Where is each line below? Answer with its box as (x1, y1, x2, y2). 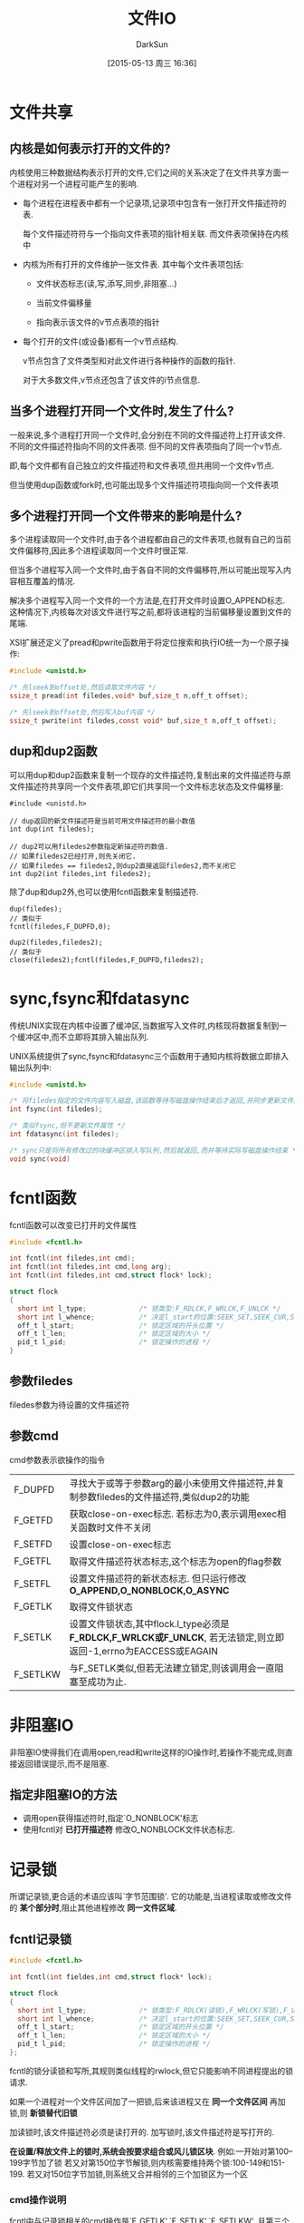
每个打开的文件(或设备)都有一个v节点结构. (22, 336, 178, 346)
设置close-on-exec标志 (69, 1538, 172, 1551)
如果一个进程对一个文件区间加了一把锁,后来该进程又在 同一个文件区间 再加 (9, 2096, 286, 2107)
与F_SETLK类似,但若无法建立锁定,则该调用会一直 (69, 1662, 275, 1674)
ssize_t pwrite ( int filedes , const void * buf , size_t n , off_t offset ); (9, 716, 278, 726)
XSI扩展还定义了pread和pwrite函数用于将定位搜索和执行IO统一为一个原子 (9, 637, 282, 648)
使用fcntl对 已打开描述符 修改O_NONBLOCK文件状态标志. (22, 1824, 235, 1835)
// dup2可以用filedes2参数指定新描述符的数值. (9, 842, 169, 851)
